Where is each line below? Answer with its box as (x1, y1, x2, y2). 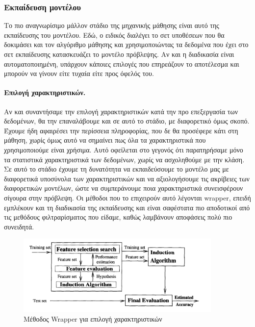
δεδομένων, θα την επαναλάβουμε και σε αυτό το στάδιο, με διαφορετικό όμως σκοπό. (4, 116, 250, 126)
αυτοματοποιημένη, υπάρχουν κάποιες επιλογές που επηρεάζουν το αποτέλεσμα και (4, 58, 239, 69)
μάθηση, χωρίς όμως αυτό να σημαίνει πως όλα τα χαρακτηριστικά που (4, 135, 206, 145)
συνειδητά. (4, 221, 34, 231)
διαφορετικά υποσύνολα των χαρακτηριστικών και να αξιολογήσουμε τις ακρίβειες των (4, 173, 250, 183)
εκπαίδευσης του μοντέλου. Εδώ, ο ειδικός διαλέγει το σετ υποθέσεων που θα (4, 29, 225, 40)
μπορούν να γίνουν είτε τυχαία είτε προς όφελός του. (4, 68, 154, 78)
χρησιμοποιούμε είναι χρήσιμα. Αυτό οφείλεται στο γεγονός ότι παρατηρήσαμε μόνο (4, 144, 243, 154)
